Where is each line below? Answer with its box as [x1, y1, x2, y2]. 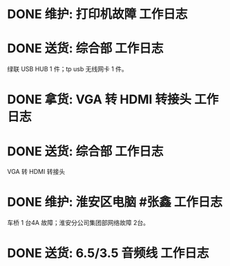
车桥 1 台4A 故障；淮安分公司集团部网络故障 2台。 [7, 219, 150, 227]
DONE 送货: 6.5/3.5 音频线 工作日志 [7, 245, 209, 261]
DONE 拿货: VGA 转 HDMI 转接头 [7, 91, 192, 107]
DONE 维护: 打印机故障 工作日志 [7, 6, 188, 22]
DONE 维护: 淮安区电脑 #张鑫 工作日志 [7, 195, 223, 210]
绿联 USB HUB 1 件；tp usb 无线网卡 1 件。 [7, 65, 128, 73]
